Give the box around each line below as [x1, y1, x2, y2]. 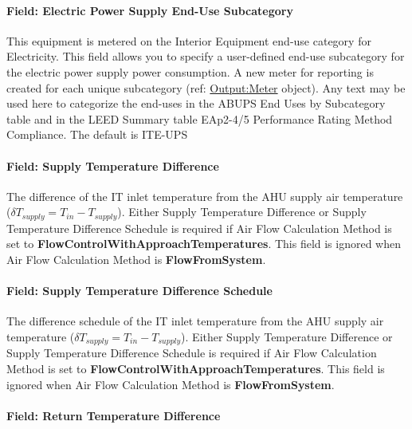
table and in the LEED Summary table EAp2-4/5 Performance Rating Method [6, 110, 393, 127]
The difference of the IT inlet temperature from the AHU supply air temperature [6, 187, 403, 204]
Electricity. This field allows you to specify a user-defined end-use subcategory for [6, 48, 405, 65]
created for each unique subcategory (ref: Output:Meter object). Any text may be [6, 79, 406, 96]
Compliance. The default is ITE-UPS [6, 126, 188, 143]
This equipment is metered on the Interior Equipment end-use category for [6, 32, 371, 49]
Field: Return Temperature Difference [6, 407, 221, 423]
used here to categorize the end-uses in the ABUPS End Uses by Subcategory [6, 95, 386, 112]
